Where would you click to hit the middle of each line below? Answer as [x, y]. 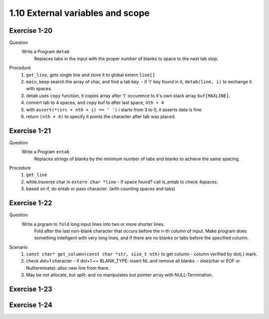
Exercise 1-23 [31, 289]
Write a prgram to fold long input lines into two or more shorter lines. [93, 224]
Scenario [18, 247]
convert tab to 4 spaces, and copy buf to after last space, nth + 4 [95, 103]
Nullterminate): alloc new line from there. [68, 268]
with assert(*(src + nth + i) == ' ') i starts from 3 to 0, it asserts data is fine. [114, 109]
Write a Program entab [46, 152]
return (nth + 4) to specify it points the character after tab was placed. [101, 116]
